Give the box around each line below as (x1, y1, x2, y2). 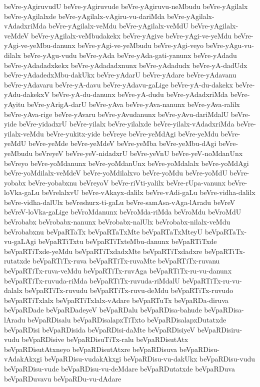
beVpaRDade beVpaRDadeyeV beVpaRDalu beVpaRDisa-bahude (4, 304, 202, 315)
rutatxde (4, 255, 30, 266)
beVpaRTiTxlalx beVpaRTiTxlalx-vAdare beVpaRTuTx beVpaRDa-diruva (4, 294, 228, 305)
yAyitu (4, 98, 25, 109)
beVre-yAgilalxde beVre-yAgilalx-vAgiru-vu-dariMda (4, 10, 165, 21)
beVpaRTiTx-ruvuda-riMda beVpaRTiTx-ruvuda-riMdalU (4, 275, 180, 285)
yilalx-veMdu (4, 128, 44, 138)
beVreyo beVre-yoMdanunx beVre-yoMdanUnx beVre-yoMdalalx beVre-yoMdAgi (4, 157, 249, 168)
